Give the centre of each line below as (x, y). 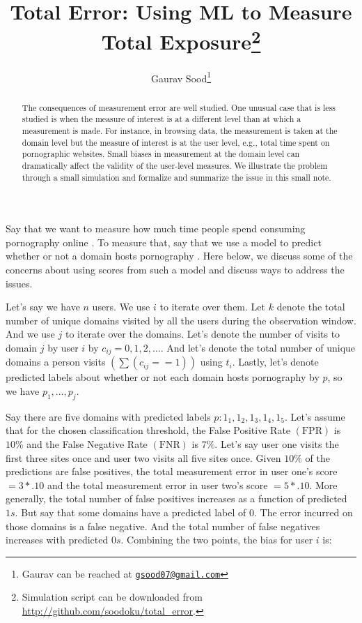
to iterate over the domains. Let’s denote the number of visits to (203, 334)
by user (63, 348)
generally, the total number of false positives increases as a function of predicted (176, 498)
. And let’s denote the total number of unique (258, 348)
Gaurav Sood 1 (181, 77)
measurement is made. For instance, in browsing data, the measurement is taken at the (180, 130)
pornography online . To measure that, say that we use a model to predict (164, 242)
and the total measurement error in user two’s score (157, 485)
